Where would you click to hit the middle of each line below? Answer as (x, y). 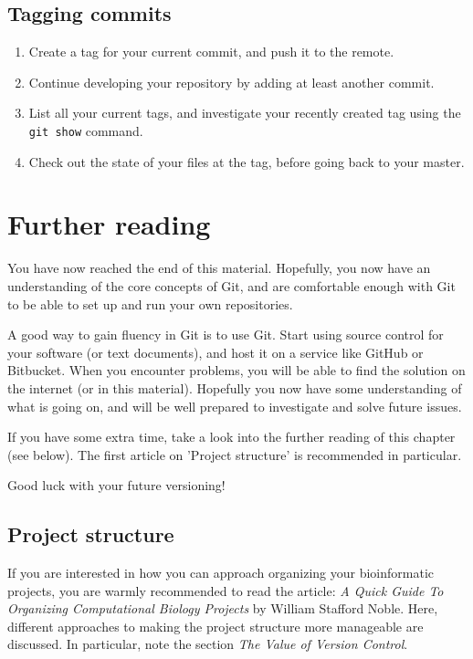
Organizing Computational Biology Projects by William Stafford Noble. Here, (223, 608)
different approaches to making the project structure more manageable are (215, 626)
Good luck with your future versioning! (116, 485)
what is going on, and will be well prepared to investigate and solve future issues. (235, 406)
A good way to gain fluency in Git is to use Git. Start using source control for (226, 335)
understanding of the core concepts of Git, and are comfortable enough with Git (231, 285)
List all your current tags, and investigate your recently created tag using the (245, 113)
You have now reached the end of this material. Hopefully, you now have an (219, 268)
